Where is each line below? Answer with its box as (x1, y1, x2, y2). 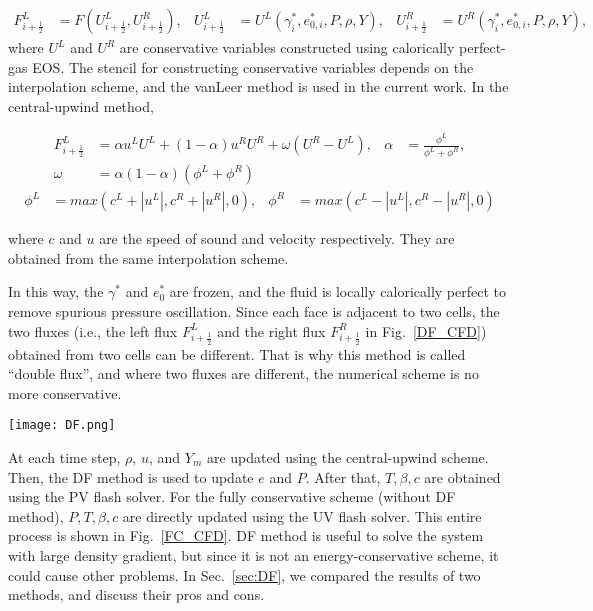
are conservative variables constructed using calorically (119, 37, 455, 58)
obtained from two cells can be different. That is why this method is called (8, 343, 466, 364)
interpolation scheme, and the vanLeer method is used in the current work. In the (8, 76, 509, 97)
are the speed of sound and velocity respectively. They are (99, 228, 455, 249)
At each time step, (8, 447, 121, 468)
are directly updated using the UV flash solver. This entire (122, 505, 482, 526)
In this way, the (8, 281, 104, 302)
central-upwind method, (8, 95, 154, 116)
